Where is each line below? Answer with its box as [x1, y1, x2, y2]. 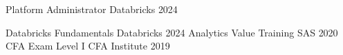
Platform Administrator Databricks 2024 [6, 2, 178, 16]
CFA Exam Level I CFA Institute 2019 [6, 38, 170, 53]
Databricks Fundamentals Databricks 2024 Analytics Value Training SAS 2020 [6, 25, 338, 39]
